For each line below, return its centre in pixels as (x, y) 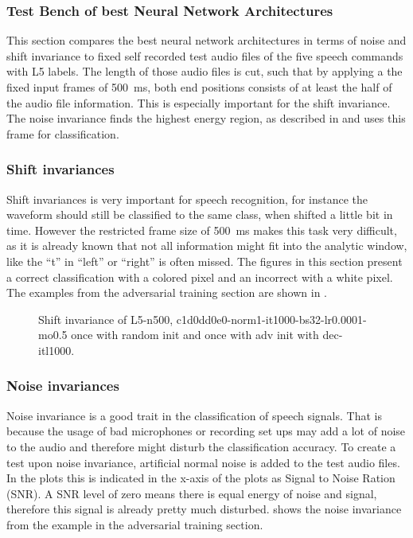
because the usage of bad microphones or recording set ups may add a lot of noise (206, 431)
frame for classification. (63, 133)
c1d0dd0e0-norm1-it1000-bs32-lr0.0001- (271, 319)
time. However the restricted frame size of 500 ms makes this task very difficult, (202, 230)
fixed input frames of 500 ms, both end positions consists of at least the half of (199, 87)
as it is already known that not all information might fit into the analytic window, (207, 246)
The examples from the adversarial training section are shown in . (167, 292)
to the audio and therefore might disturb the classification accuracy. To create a (201, 446)
